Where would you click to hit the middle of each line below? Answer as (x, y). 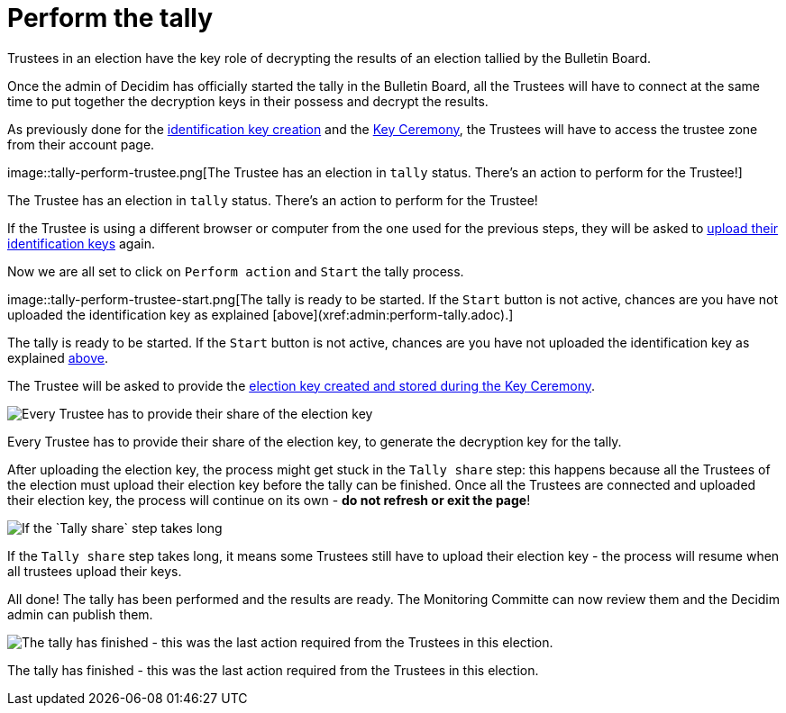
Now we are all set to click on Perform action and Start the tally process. (236, 271)
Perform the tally (110, 18)
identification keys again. (81, 243)
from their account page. (81, 144)
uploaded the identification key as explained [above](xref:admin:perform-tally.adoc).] (260, 314)
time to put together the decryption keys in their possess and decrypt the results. (248, 101)
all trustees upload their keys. (95, 571)
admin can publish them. (80, 614)
